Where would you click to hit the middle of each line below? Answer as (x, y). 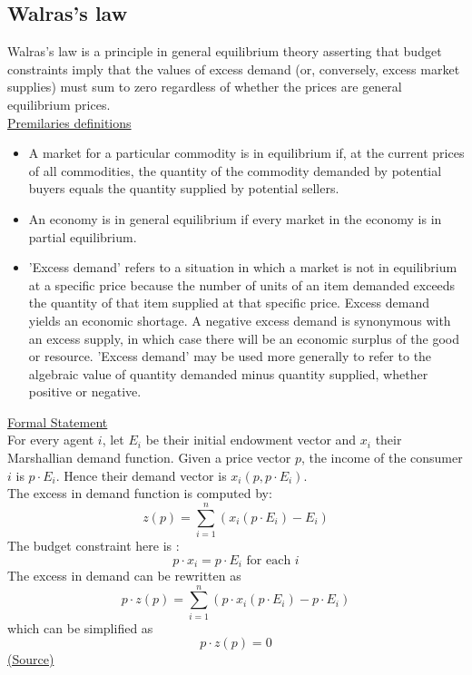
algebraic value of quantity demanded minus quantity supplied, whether (228, 373)
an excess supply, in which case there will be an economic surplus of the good (244, 338)
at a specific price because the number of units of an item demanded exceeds (242, 284)
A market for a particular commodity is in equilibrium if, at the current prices (246, 153)
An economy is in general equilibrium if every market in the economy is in (235, 218)
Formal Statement (58, 421)
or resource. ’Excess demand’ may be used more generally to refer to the (230, 356)
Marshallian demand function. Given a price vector (149, 458)
